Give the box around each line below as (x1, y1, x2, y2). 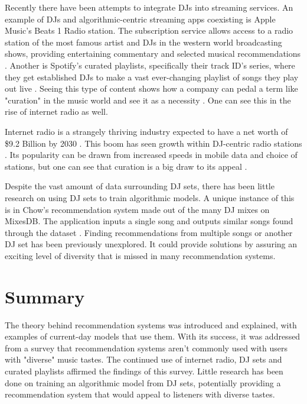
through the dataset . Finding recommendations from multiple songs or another (5, 226, 293, 238)
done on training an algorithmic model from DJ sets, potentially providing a (5, 376, 281, 389)
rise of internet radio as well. (5, 105, 108, 118)
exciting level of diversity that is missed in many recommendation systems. (5, 249, 276, 261)
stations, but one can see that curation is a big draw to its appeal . (5, 160, 247, 172)
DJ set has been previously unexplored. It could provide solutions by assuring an (5, 238, 298, 250)
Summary (5, 284, 85, 308)
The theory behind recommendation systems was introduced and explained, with (5, 318, 297, 331)
